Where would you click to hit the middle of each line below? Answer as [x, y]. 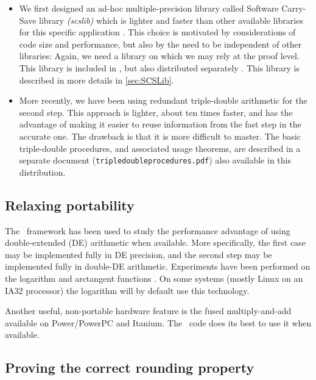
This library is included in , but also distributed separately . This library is [159, 67]
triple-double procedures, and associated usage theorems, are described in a [160, 148]
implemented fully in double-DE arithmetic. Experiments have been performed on [158, 266]
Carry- [294, 8]
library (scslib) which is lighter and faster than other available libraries [171, 20]
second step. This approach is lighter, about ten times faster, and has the [156, 112]
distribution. [42, 172]
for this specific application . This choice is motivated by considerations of [157, 32]
